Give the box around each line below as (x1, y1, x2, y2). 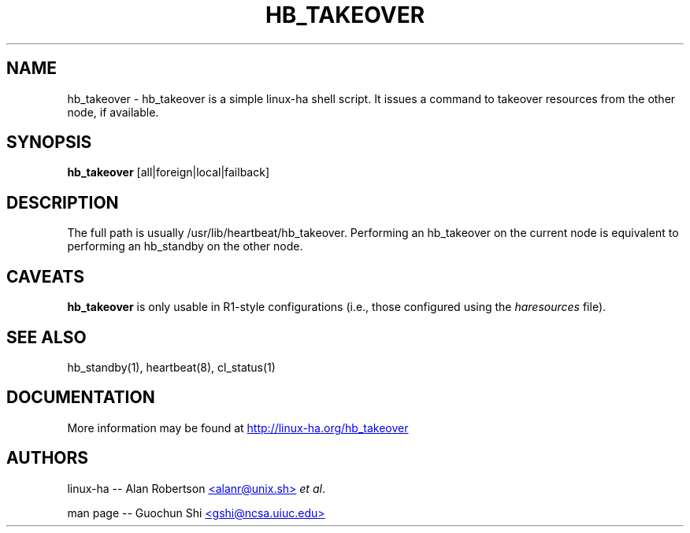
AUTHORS (6, 448, 89, 468)
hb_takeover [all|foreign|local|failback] (67, 165, 269, 180)
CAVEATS (6, 266, 84, 287)
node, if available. (67, 105, 159, 119)
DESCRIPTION (6, 192, 119, 213)
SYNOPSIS (6, 132, 92, 153)
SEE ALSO (6, 327, 87, 347)
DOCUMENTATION (6, 387, 155, 408)
